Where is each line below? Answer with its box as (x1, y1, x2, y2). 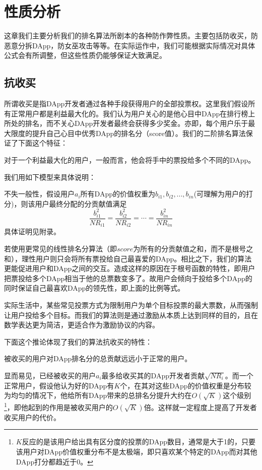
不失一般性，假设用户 (4, 188, 75, 199)
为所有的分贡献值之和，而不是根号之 (133, 243, 253, 254)
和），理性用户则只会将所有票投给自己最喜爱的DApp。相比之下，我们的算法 (4, 253, 252, 263)
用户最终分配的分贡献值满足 (35, 198, 127, 209)
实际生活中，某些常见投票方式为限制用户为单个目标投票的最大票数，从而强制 (4, 300, 258, 310)
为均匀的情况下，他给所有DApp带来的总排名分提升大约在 (4, 390, 192, 400)
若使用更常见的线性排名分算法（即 (4, 243, 117, 254)
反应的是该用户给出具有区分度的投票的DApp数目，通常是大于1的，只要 (22, 436, 256, 447)
